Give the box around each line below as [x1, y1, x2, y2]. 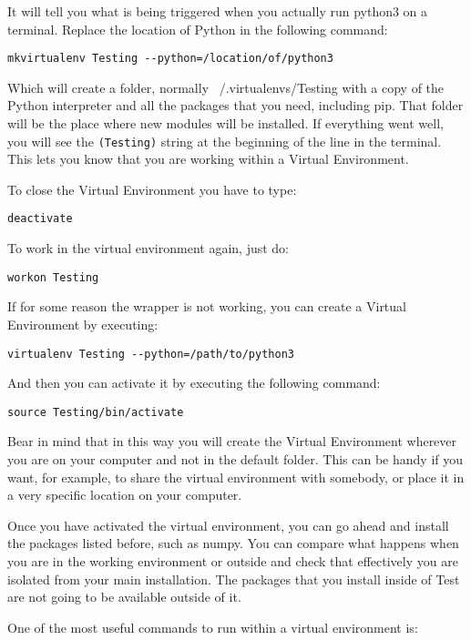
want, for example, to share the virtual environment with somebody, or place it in [7, 467, 465, 486]
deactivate [7, 212, 73, 226]
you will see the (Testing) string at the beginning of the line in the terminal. [7, 131, 442, 150]
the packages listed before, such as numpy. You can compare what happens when [7, 533, 459, 553]
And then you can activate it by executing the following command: [7, 373, 381, 392]
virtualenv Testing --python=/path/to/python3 [7, 347, 294, 361]
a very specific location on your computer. [7, 485, 242, 504]
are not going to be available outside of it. [7, 587, 241, 606]
